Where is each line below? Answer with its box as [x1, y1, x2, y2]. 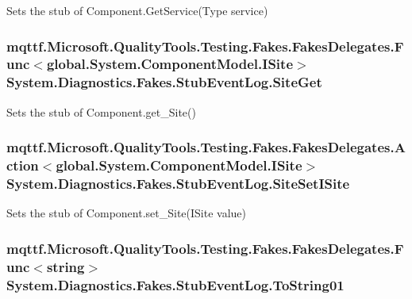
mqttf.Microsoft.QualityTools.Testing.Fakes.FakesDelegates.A [6, 137, 406, 157]
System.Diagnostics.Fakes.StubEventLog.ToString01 [6, 274, 345, 294]
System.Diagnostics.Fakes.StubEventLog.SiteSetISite [6, 174, 350, 194]
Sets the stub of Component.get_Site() [6, 103, 196, 120]
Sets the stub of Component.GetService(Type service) [6, 2, 268, 18]
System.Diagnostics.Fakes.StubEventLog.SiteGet [6, 72, 322, 92]
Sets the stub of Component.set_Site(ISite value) [6, 205, 247, 221]
